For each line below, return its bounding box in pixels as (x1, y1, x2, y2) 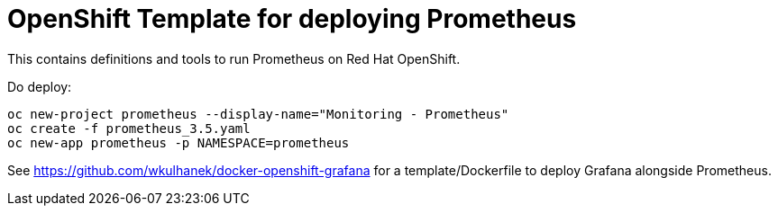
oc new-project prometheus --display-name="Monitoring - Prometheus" (7, 106, 509, 121)
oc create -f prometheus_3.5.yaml (7, 120, 251, 136)
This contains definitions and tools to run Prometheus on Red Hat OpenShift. (7, 50, 461, 67)
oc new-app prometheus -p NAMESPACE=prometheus (7, 135, 350, 150)
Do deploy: (7, 78, 72, 94)
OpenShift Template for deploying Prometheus (7, 4, 577, 34)
